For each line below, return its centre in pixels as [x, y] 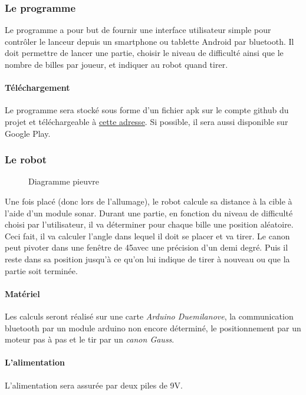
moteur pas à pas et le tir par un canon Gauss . [90, 339]
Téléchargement [37, 88]
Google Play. [28, 133]
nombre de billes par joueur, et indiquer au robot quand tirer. [116, 64]
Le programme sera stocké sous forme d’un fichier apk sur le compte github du [147, 110]
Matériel [22, 293]
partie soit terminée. [41, 270]
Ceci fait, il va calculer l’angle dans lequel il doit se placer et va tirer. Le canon [147, 236]
